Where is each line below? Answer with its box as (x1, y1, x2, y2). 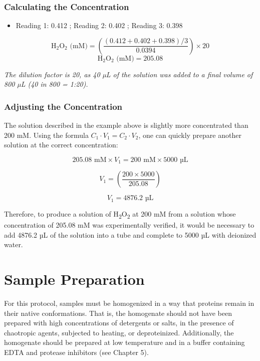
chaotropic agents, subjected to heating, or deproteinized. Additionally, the (4, 327, 234, 337)
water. (4, 239, 23, 250)
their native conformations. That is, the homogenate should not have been (4, 307, 232, 318)
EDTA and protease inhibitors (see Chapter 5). (4, 346, 149, 357)
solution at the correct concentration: (4, 139, 118, 150)
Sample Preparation (4, 269, 145, 289)
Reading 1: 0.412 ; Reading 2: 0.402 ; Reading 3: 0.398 (16, 20, 183, 31)
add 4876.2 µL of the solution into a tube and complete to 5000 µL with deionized (4, 229, 256, 240)
